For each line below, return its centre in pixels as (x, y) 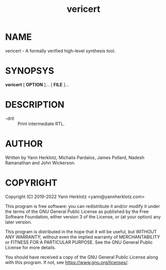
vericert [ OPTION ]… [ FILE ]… (37, 84)
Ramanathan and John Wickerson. (40, 163)
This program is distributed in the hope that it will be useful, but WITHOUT (81, 231)
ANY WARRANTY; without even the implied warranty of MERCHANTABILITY (83, 237)
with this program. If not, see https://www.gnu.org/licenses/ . (67, 262)
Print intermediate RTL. (41, 124)
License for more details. (31, 247)
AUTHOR (24, 144)
